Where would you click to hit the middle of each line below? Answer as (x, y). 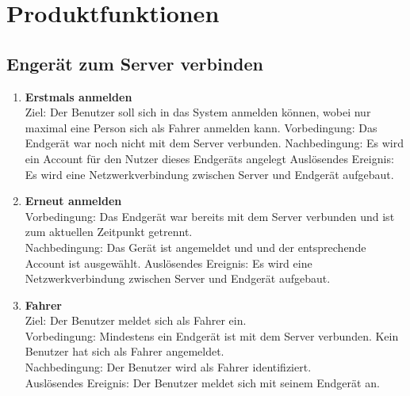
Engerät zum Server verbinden (135, 63)
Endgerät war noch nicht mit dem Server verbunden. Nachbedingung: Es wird (214, 143)
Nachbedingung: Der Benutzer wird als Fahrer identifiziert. (168, 367)
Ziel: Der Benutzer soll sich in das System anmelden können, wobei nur (198, 112)
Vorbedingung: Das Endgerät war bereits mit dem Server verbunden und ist (210, 216)
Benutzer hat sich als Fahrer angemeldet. (125, 351)
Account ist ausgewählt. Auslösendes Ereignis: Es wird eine (169, 263)
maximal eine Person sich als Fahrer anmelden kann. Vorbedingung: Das (201, 127)
